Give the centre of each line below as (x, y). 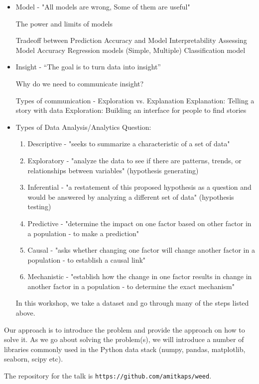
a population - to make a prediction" (83, 233)
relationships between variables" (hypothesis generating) (113, 170)
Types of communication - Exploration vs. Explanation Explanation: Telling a (135, 100)
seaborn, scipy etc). (34, 359)
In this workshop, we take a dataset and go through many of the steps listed (132, 303)
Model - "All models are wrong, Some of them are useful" (103, 6)
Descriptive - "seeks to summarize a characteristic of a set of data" (129, 144)
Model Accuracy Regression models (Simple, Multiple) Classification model (130, 50)
